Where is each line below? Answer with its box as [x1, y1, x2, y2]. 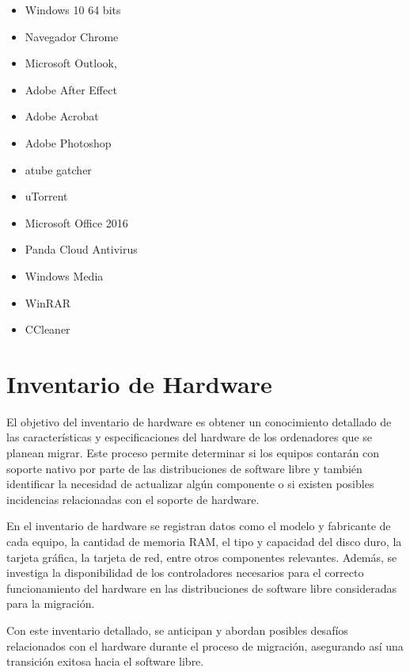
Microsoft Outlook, [25, 55, 117, 71]
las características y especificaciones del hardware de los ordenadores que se [6, 429, 372, 445]
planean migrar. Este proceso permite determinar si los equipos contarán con [6, 445, 380, 461]
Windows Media [25, 267, 104, 284]
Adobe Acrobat [25, 108, 99, 124]
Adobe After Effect [25, 81, 117, 97]
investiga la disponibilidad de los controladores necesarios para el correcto [6, 564, 364, 581]
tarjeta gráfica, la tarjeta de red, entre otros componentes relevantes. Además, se [6, 548, 397, 565]
